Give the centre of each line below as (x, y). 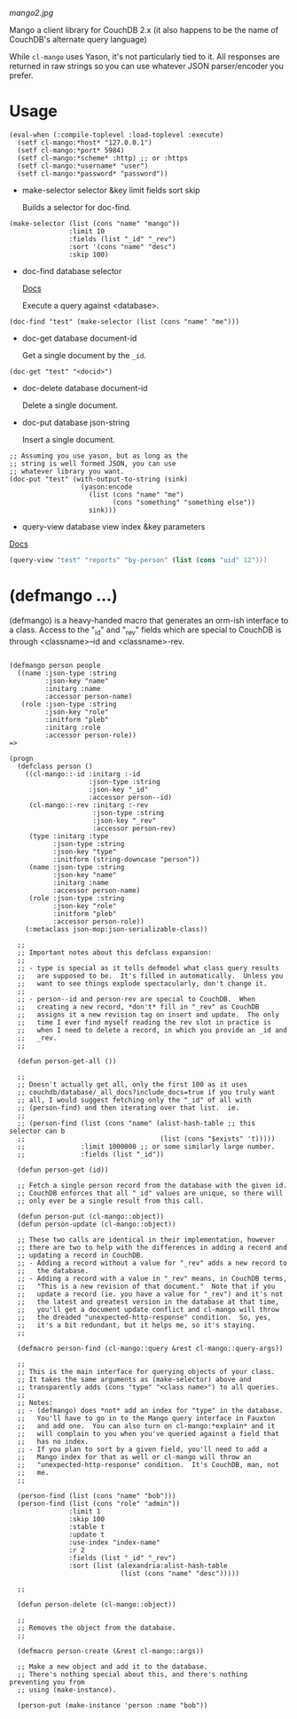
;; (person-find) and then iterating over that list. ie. (129, 1108)
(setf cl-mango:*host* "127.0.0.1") (85, 142)
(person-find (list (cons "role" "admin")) (98, 1503)
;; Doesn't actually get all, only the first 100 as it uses (133, 1084)
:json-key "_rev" (125, 820)
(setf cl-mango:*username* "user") (83, 166)
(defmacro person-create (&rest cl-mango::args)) (110, 1651)
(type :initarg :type (69, 836)
